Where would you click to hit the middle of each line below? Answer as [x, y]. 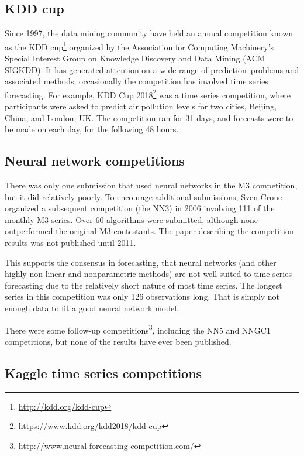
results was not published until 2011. [70, 243]
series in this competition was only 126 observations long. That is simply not [142, 296]
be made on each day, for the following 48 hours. [92, 129]
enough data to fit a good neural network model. [92, 308]
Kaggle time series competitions [103, 373]
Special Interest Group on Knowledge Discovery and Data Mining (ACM [135, 58]
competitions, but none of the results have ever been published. [118, 341]
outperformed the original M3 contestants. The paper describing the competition [149, 231]
